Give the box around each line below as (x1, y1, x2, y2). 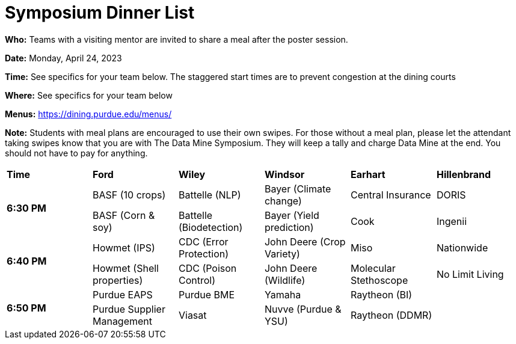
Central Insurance (350, 188, 431, 201)
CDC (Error (178, 235, 229, 248)
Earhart (350, 168, 385, 180)
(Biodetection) (178, 221, 243, 233)
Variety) (264, 247, 300, 260)
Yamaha (264, 288, 301, 301)
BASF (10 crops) (92, 188, 166, 201)
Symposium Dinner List (5, 2, 195, 23)
